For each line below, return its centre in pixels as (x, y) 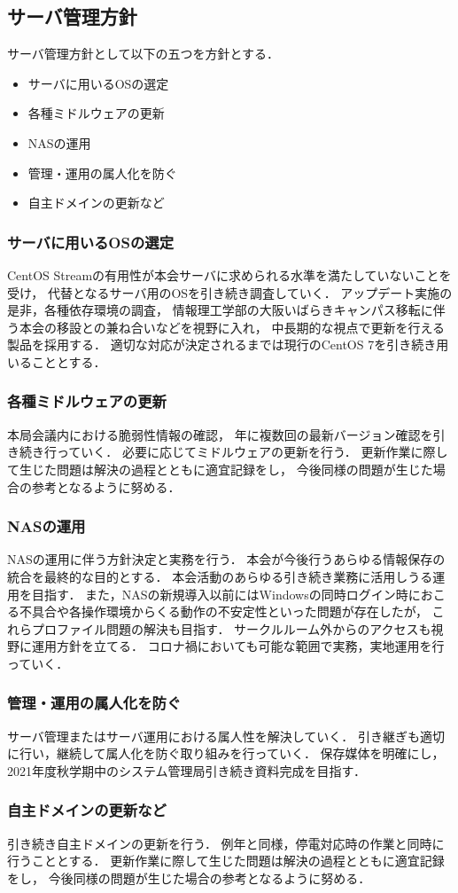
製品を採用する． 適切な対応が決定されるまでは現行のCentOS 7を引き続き (222, 345)
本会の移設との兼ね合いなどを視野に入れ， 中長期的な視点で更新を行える (232, 327)
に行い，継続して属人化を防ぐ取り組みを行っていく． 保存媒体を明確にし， (226, 753)
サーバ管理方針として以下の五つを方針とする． (144, 54)
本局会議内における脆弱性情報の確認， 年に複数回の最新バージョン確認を (220, 434)
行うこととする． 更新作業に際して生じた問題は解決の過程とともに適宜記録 (226, 861)
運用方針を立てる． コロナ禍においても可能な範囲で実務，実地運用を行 (238, 646)
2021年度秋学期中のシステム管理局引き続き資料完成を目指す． (187, 770)
